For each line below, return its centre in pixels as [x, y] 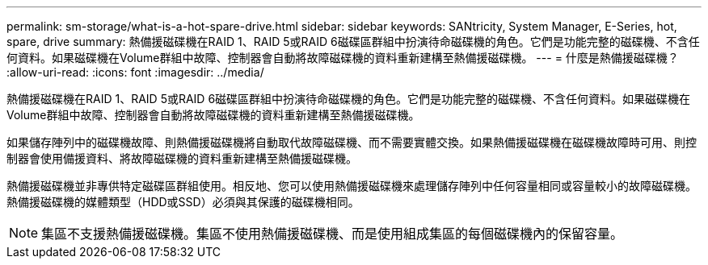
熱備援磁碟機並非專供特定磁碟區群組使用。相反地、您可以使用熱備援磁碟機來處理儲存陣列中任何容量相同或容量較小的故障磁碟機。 [352, 186]
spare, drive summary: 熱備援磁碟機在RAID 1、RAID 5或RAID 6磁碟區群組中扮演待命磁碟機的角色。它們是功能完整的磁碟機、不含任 [353, 41]
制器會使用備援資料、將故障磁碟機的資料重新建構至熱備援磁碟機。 [182, 158]
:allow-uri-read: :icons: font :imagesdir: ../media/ [135, 72]
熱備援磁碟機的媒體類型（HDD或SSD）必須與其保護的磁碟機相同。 [183, 202]
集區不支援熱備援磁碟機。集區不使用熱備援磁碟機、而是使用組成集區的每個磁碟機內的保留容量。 [333, 234]
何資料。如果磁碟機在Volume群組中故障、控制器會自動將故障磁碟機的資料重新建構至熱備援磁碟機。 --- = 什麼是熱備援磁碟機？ [343, 58]
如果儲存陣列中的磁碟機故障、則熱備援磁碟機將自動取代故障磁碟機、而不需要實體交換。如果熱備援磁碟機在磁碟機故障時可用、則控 [352, 142]
